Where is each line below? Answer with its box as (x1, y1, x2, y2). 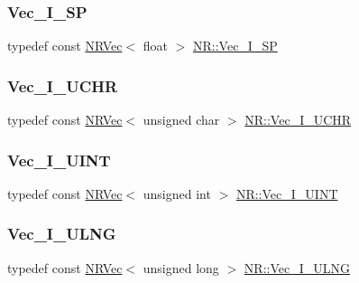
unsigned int (143, 184, 211, 203)
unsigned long (143, 258, 219, 277)
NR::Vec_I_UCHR (244, 110, 352, 129)
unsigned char (143, 110, 220, 129)
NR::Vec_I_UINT (235, 184, 338, 203)
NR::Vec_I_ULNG (244, 258, 351, 277)
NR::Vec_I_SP (193, 36, 278, 55)
